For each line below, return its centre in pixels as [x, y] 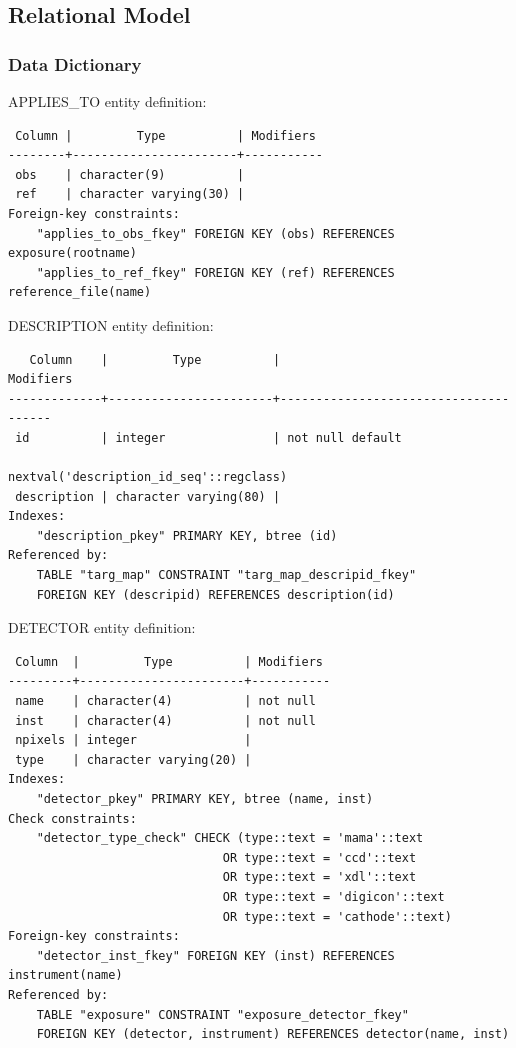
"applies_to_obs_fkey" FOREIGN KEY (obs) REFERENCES [215, 233]
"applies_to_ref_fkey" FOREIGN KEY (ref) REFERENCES [215, 272]
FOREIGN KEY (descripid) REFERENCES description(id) [215, 594]
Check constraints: [72, 818]
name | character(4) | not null [165, 701]
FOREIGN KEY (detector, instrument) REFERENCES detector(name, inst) [273, 1034]
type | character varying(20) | [133, 759]
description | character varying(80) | [148, 496]
